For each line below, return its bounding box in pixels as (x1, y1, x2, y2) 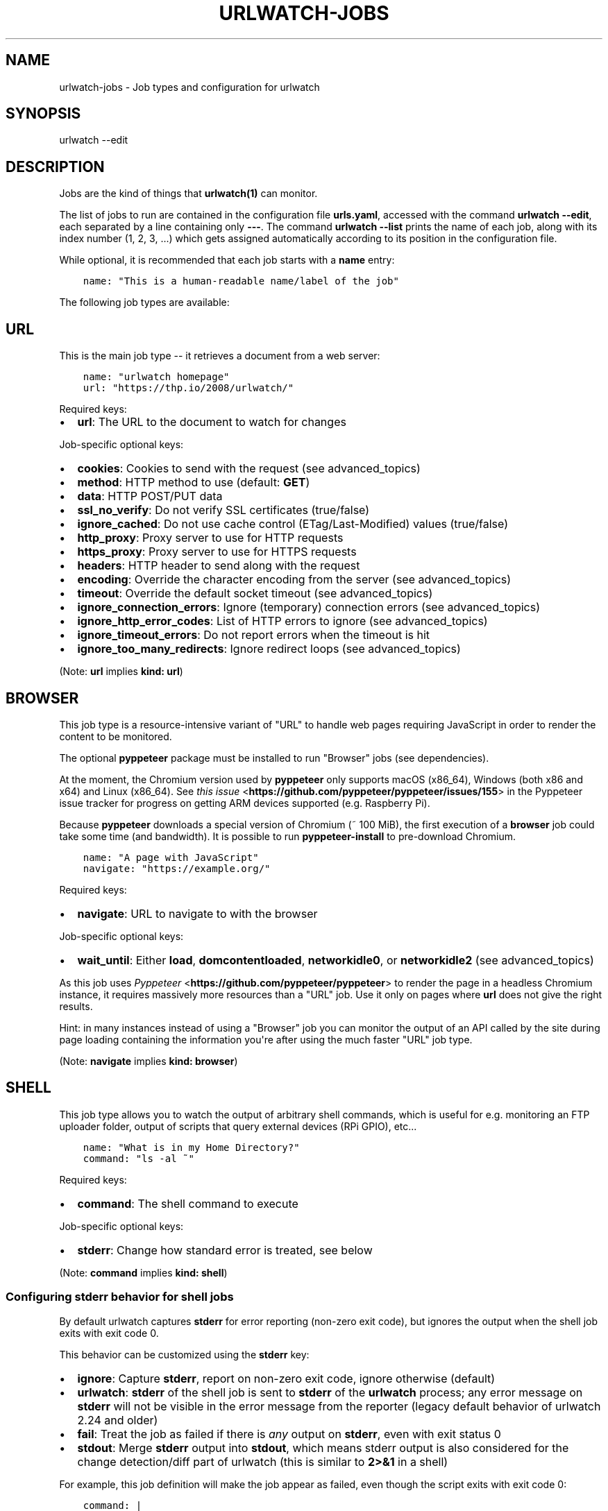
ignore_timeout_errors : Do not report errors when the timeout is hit (77, 628, 430, 642)
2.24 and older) (77, 1412, 158, 1427)
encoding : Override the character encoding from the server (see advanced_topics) (77, 572, 512, 587)
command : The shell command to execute (77, 1196, 298, 1211)
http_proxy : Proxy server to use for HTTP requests (77, 531, 344, 545)
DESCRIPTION (6, 157, 105, 176)
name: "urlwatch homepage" (83, 371, 230, 383)
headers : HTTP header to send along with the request (77, 558, 360, 573)
